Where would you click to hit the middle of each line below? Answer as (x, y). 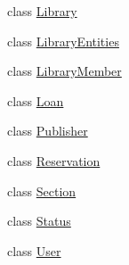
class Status (39, 221)
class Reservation (54, 160)
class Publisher (48, 131)
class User (34, 250)
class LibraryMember (64, 71)
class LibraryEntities (63, 41)
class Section (42, 190)
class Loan (36, 100)
